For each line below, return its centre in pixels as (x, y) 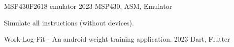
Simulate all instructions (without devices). (69, 22)
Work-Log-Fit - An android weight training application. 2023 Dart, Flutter (117, 39)
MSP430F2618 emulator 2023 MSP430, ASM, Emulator (88, 6)
